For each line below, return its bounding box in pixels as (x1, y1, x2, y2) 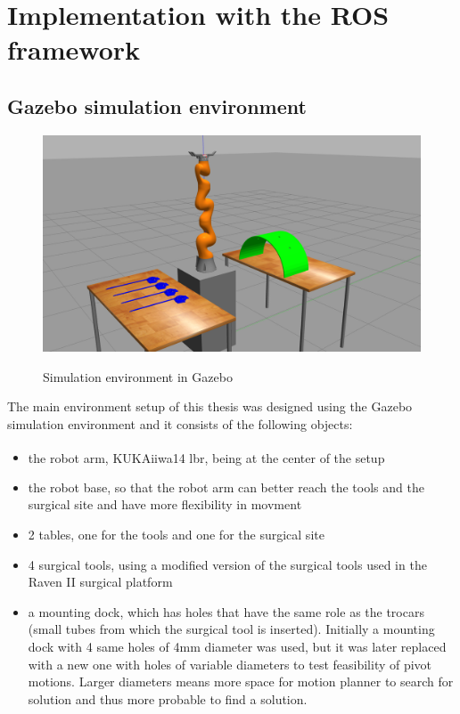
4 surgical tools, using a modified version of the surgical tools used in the (28, 555, 427, 573)
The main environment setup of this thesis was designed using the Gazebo (7, 397, 413, 416)
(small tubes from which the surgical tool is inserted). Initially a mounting (28, 620, 435, 638)
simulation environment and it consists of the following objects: (7, 415, 353, 434)
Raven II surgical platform (28, 572, 173, 591)
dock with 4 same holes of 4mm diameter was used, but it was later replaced (28, 637, 447, 656)
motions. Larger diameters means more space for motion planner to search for (28, 672, 454, 691)
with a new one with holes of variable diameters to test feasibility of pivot (28, 654, 432, 673)
